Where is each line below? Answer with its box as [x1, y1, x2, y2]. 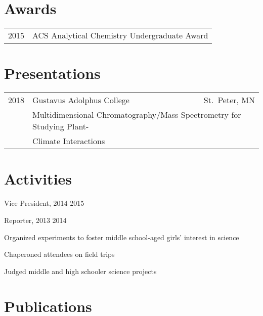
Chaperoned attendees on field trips [4, 249, 115, 259]
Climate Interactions [32, 135, 105, 147]
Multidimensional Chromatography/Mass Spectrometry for [32, 109, 241, 121]
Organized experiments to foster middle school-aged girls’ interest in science [4, 232, 239, 242]
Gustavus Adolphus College [32, 94, 129, 106]
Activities [4, 168, 72, 189]
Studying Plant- [32, 120, 89, 132]
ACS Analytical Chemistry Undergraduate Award [32, 29, 208, 41]
